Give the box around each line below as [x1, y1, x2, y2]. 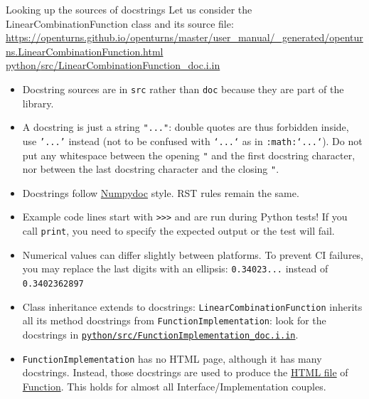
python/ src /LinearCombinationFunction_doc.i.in [6, 58, 220, 73]
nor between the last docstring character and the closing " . [22, 161, 279, 176]
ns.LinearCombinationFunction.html [6, 43, 164, 58]
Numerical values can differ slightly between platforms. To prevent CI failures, [22, 247, 364, 262]
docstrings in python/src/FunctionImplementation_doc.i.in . [22, 326, 299, 341]
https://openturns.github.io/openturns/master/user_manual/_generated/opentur [6, 30, 363, 45]
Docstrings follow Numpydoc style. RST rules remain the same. [22, 185, 299, 200]
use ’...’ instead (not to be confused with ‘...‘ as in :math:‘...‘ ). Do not [22, 133, 363, 148]
